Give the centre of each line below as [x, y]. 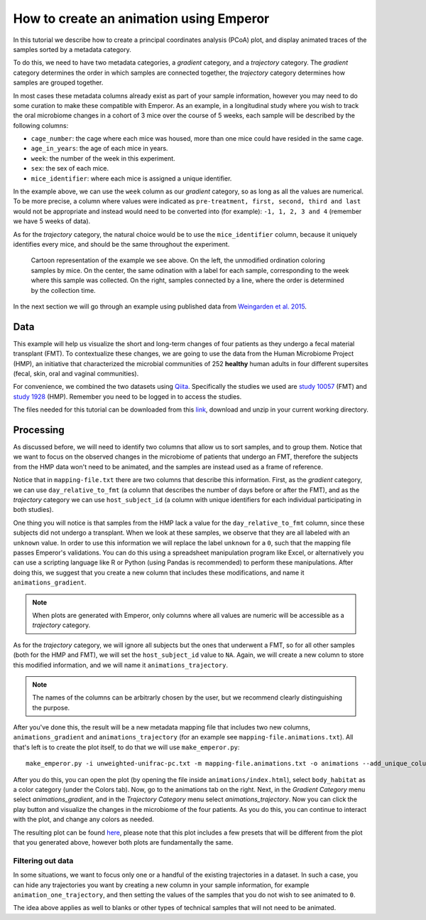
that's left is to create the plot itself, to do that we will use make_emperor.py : [126, 747]
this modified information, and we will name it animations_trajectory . [121, 665]
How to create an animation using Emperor [141, 18]
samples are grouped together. [58, 82]
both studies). [33, 510]
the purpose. [51, 707]
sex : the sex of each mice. [70, 169]
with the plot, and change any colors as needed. [83, 819]
